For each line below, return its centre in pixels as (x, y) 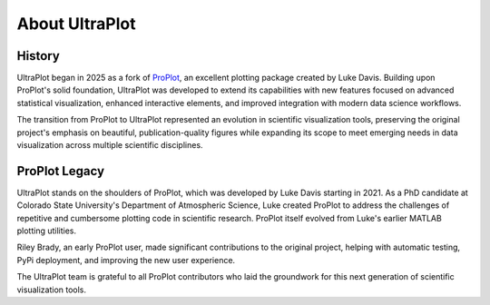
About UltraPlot (76, 24)
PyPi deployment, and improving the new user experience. (126, 260)
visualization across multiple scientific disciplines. (110, 145)
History (39, 56)
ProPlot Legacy (60, 171)
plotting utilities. (47, 231)
